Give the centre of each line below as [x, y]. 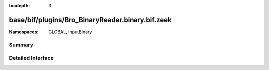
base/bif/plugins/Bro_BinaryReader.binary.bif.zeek [90, 20]
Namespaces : [24, 32]
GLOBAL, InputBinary [70, 32]
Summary [21, 45]
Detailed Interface [32, 58]
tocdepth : [20, 6]
